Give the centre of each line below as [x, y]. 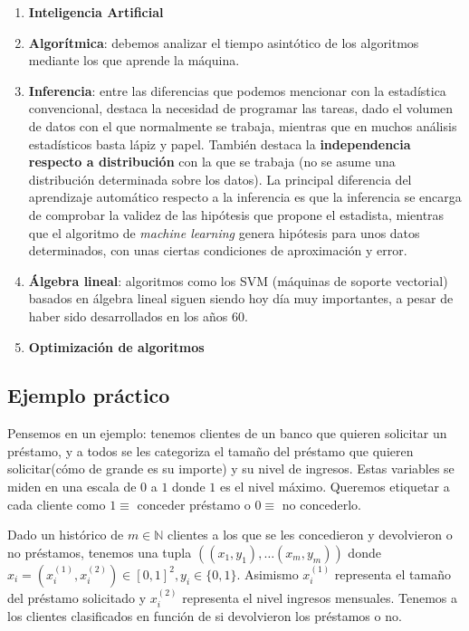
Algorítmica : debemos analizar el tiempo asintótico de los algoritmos [224, 42]
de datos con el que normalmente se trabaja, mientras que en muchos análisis [243, 125]
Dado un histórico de [66, 535]
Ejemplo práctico [89, 395]
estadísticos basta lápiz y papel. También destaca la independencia [220, 143]
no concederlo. [321, 504]
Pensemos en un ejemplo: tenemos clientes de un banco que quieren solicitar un [227, 433]
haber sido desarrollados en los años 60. [138, 315]
